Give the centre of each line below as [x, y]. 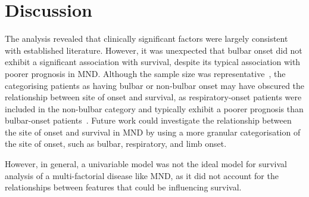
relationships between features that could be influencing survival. [123, 187]
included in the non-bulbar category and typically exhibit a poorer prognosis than [154, 108]
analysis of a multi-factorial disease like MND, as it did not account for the [142, 175]
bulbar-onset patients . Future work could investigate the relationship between [148, 120]
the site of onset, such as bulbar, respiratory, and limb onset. [116, 144]
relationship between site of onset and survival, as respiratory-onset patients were [153, 97]
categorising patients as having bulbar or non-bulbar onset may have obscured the [155, 85]
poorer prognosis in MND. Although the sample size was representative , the [145, 73]
